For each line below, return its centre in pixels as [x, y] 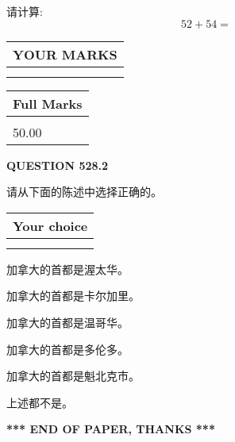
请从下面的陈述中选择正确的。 [84, 192]
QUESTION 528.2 [58, 165]
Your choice [50, 225]
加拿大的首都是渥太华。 [67, 269]
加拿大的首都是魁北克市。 [73, 376]
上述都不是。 [40, 402]
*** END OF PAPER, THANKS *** [111, 429]
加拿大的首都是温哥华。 [67, 322]
